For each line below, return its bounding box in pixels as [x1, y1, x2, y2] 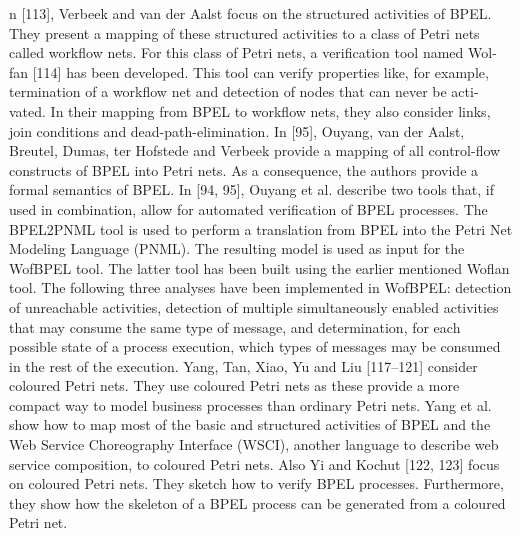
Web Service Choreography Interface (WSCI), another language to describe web [9, 434, 499, 455]
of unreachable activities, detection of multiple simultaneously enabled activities [9, 296, 499, 317]
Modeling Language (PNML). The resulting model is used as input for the [9, 238, 465, 259]
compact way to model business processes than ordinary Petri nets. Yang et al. [9, 394, 492, 415]
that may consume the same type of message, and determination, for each [9, 316, 461, 337]
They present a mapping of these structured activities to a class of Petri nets [9, 22, 480, 43]
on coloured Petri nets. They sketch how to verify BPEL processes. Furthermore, [9, 473, 504, 494]
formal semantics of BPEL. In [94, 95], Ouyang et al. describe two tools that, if [9, 179, 494, 200]
